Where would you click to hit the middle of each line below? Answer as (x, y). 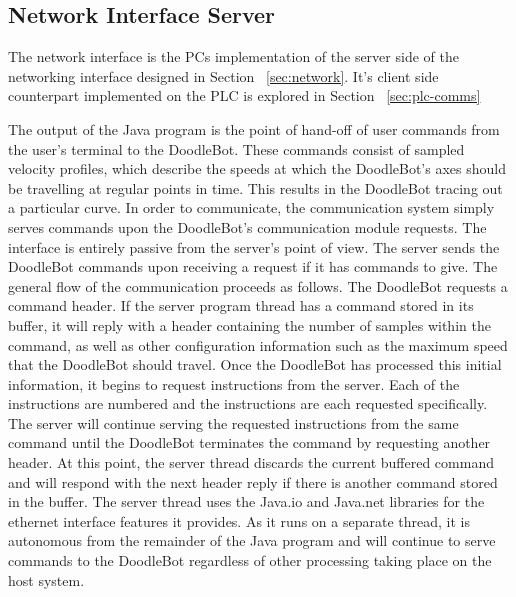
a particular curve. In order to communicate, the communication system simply (251, 207)
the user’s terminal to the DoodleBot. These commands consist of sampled (236, 148)
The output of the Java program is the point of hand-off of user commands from (254, 128)
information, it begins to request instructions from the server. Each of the (234, 383)
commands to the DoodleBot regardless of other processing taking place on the (250, 560)
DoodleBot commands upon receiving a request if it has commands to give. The (253, 266)
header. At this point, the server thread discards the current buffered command (251, 462)
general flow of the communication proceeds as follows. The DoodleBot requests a (258, 285)
